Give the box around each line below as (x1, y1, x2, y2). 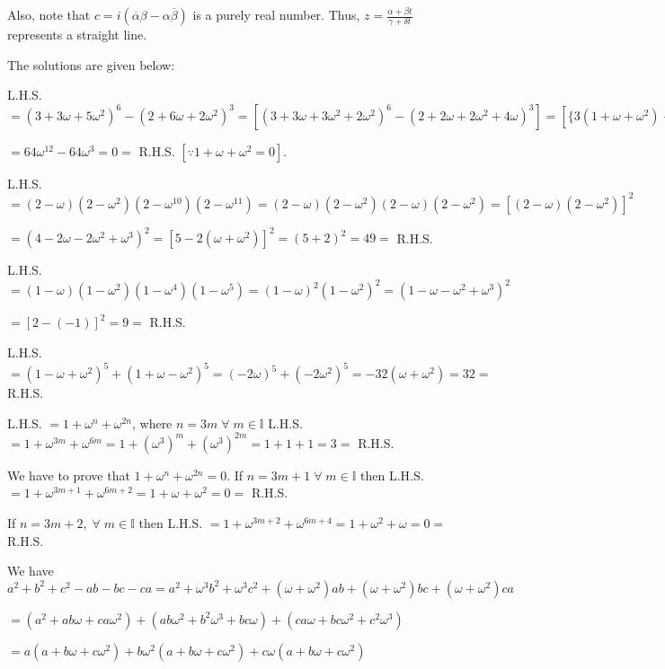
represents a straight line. (7, 25, 147, 43)
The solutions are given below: (7, 55, 175, 74)
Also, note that (7, 5, 91, 23)
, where (131, 413, 173, 432)
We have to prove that (7, 465, 130, 484)
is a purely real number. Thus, (192, 5, 360, 23)
